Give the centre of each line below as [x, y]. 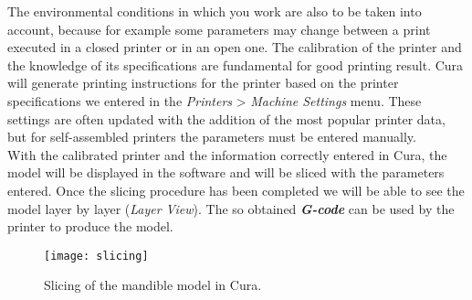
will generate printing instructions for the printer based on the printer [203, 83]
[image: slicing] [96, 256]
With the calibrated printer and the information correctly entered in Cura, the [227, 154]
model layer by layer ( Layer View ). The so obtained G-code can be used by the [231, 208]
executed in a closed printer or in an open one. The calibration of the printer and [235, 47]
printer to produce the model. [90, 226]
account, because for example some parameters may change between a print [219, 29]
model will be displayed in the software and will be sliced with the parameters [226, 172]
